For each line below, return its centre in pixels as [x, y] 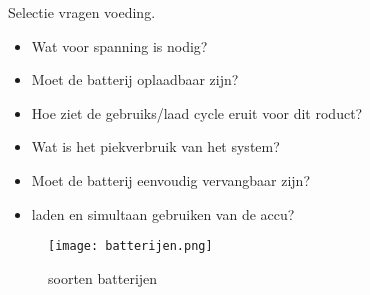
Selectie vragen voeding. [82, 12]
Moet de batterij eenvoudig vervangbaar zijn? [170, 179]
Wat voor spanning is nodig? [119, 45]
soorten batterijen [103, 277]
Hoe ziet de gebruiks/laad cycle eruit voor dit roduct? [197, 112]
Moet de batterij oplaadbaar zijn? [135, 79]
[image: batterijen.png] [130, 246]
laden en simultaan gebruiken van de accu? [163, 213]
